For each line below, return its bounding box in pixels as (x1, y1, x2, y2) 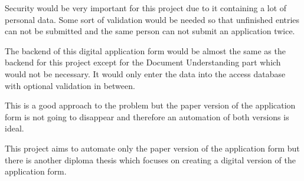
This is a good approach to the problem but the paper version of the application (5, 99, 296, 111)
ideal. (5, 122, 24, 134)
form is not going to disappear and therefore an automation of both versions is (5, 110, 289, 123)
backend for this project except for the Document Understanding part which (5, 56, 281, 68)
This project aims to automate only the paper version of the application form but (5, 141, 300, 154)
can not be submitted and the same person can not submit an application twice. (5, 25, 295, 37)
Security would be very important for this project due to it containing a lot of (5, 2, 287, 14)
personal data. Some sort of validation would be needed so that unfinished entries (5, 13, 300, 25)
